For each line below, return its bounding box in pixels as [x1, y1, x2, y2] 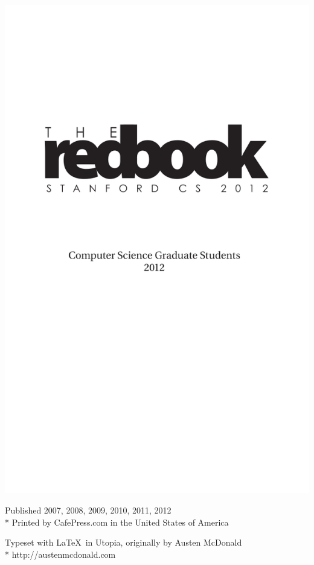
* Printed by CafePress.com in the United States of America [5, 515, 229, 528]
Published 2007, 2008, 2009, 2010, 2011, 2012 [5, 503, 171, 516]
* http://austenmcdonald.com [5, 547, 116, 560]
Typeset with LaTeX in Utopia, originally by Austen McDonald [5, 536, 242, 549]
